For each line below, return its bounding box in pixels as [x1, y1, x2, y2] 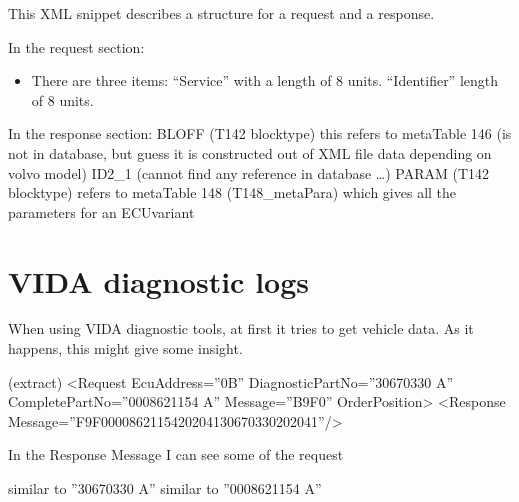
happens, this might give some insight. [8, 338, 243, 359]
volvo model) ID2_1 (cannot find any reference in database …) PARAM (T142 [8, 162, 490, 183]
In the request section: [8, 36, 145, 57]
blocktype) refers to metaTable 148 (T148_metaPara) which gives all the [8, 182, 457, 203]
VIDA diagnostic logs [8, 260, 310, 301]
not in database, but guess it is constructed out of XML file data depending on [8, 142, 492, 163]
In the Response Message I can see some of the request [8, 444, 344, 465]
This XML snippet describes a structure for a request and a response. [8, 3, 435, 23]
